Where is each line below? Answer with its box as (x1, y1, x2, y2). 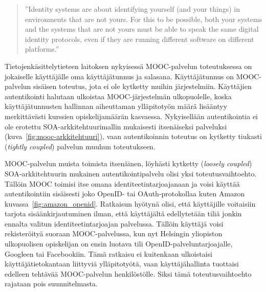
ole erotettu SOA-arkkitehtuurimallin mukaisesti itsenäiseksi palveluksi (5, 121, 227, 131)
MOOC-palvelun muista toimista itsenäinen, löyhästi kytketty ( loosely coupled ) (5, 158, 252, 169)
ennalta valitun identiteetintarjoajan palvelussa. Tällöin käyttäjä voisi (5, 218, 224, 229)
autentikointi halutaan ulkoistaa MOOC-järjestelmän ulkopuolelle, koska (5, 91, 232, 101)
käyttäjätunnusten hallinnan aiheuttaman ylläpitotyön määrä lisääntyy (5, 101, 228, 111)
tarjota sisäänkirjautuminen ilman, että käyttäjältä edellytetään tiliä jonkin (5, 208, 242, 219)
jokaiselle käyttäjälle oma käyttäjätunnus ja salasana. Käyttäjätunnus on (5, 71, 234, 81)
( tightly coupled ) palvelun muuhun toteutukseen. (5, 141, 156, 151)
